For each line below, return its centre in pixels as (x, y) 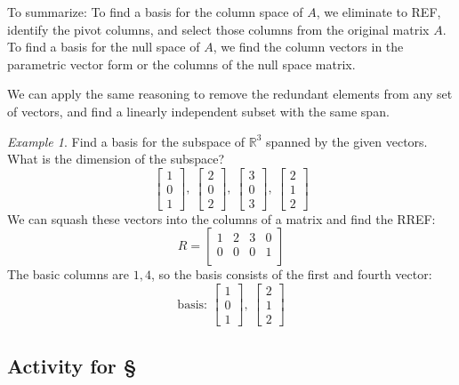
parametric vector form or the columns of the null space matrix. (181, 64)
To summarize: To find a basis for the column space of (155, 12)
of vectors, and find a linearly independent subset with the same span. (198, 111)
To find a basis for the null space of (104, 47)
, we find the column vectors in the (308, 47)
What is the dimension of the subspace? (116, 159)
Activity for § (72, 365)
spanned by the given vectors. (347, 141)
